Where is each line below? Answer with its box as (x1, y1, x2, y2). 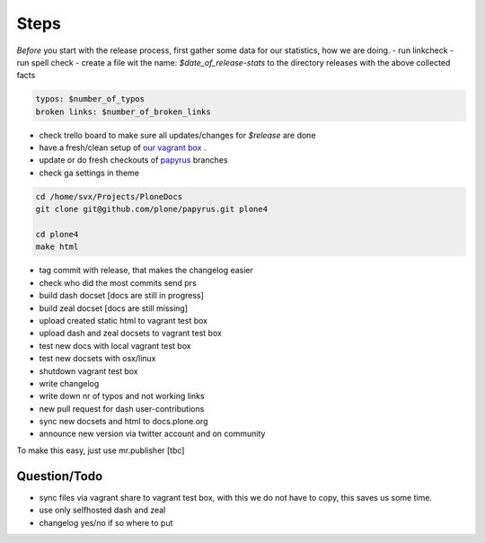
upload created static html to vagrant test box (39, 315, 208, 325)
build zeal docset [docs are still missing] (39, 302, 189, 314)
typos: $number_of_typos (35, 94, 145, 104)
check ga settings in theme (39, 167, 139, 178)
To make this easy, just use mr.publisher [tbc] (16, 445, 185, 456)
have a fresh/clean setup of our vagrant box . (39, 142, 207, 153)
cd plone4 (35, 229, 79, 240)
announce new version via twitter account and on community (39, 428, 266, 440)
